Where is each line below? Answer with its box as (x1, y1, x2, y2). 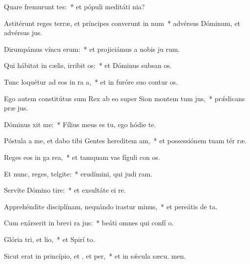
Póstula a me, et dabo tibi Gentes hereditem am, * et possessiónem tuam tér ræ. (4, 135, 247, 146)
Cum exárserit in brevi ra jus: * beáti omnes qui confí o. (4, 218, 174, 228)
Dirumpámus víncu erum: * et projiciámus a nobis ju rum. (4, 44, 180, 54)
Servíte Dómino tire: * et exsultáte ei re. (4, 185, 126, 195)
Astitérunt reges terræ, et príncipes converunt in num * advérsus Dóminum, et (4, 18, 240, 28)
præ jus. (4, 103, 28, 113)
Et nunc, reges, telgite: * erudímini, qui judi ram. (4, 168, 153, 178)
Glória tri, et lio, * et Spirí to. (4, 234, 95, 244)
